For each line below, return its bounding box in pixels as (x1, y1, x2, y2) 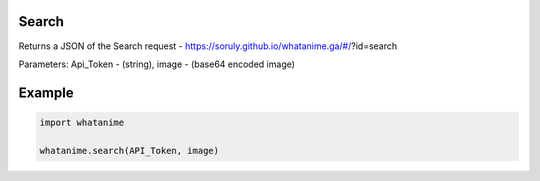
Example (18, 84, 74, 101)
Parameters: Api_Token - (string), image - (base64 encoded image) (18, 58, 295, 70)
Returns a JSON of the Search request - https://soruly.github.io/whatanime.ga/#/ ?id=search (18, 40, 398, 52)
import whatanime (39, 116, 125, 128)
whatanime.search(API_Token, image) (39, 145, 220, 156)
